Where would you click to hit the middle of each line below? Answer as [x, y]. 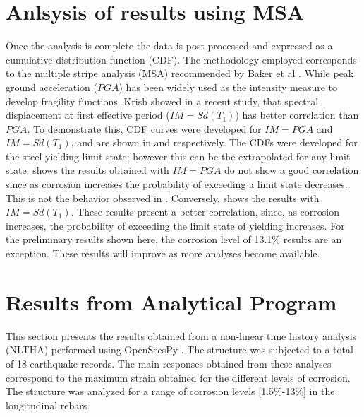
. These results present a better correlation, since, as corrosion [205, 212]
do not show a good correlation [292, 170]
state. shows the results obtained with [87, 170]
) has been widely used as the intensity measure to [228, 87]
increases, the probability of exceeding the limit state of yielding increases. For [175, 225]
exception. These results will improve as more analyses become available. [163, 253]
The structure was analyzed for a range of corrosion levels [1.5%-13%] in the [170, 391]
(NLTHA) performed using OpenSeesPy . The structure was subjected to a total [180, 350]
